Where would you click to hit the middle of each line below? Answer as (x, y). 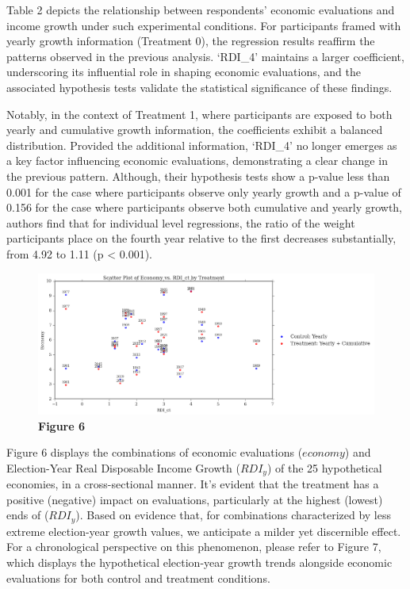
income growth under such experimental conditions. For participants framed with (204, 25)
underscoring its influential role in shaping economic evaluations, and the (184, 72)
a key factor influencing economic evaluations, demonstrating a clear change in (197, 161)
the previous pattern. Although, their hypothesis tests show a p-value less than (198, 176)
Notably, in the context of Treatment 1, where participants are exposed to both (199, 114)
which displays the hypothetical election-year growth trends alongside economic (199, 562)
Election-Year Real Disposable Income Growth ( (123, 467)
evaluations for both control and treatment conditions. (138, 578)
